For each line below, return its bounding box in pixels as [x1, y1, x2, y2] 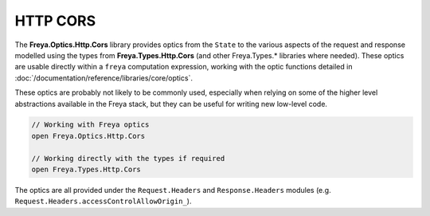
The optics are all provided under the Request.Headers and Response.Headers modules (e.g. [14, 186, 331, 195]
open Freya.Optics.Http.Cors [31, 132, 146, 140]
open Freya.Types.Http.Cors [31, 165, 141, 175]
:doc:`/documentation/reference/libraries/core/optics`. [14, 73, 193, 83]
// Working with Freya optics [31, 120, 150, 129]
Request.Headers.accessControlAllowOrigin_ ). [14, 196, 192, 206]
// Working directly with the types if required [31, 154, 225, 163]
